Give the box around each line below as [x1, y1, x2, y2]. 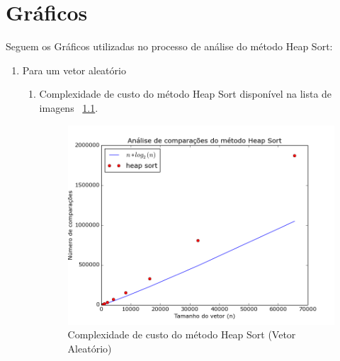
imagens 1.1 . [39, 100, 98, 115]
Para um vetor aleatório [22, 62, 126, 77]
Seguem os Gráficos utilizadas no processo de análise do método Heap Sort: [6, 39, 333, 54]
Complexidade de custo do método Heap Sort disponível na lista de [39, 86, 332, 101]
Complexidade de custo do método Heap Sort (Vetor [67, 327, 296, 342]
